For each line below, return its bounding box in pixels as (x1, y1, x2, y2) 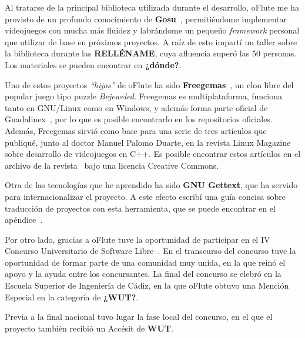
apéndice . (5, 213, 43, 226)
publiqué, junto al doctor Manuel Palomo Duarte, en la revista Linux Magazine (5, 136, 291, 148)
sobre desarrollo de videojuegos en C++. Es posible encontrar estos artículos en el (5, 148, 301, 160)
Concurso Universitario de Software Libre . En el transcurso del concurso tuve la (5, 245, 296, 257)
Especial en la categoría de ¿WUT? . (5, 290, 139, 303)
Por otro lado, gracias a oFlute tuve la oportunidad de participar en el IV (5, 233, 270, 245)
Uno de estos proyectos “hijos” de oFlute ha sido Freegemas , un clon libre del (5, 78, 294, 91)
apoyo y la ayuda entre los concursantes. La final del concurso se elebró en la (5, 267, 281, 280)
